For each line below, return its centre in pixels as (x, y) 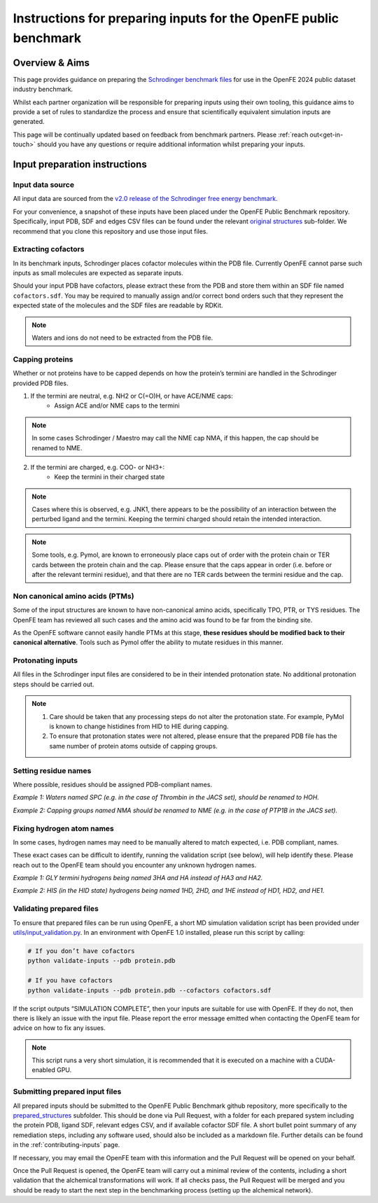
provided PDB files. (41, 383)
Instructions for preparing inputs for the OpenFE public (176, 18)
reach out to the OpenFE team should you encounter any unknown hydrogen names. (135, 865)
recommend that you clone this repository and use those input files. (111, 231)
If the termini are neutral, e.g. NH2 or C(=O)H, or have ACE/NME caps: (132, 396)
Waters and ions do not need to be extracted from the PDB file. (122, 338)
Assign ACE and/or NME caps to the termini (117, 405)
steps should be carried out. (54, 684)
